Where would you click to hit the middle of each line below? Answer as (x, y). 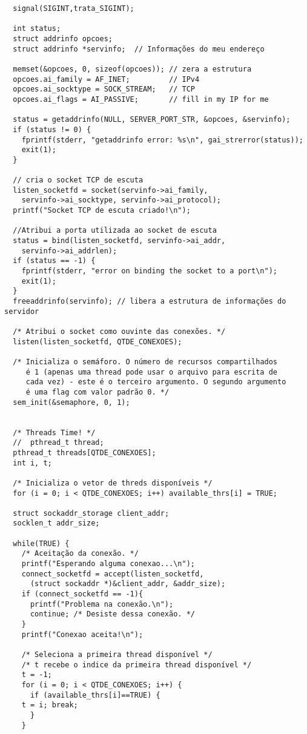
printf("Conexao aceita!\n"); (82, 634)
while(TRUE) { (41, 543)
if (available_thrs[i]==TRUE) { (95, 695)
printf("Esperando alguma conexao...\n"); (108, 564)
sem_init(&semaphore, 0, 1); (71, 402)
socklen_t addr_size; (56, 523)
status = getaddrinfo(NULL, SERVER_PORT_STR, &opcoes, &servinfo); (152, 120)
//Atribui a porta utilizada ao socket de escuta (115, 231)
